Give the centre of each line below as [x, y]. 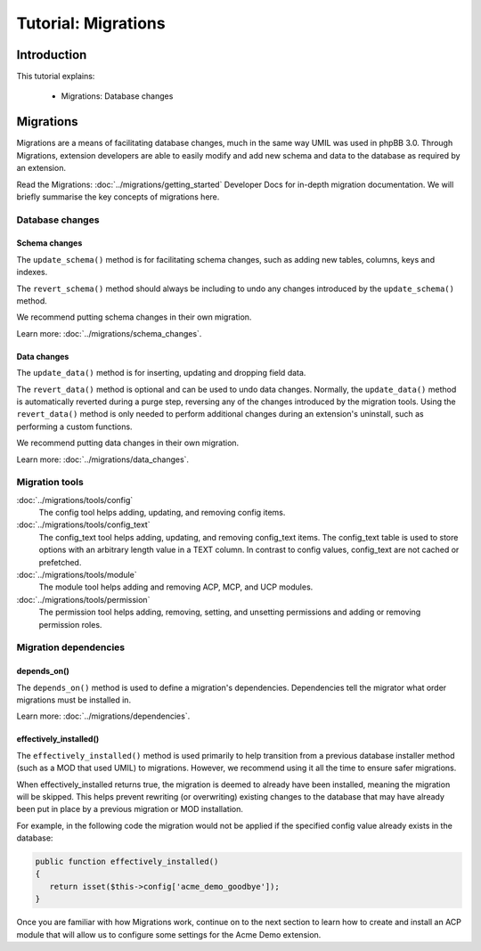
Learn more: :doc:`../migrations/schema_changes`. [109, 333]
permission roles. [70, 624]
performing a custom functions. [74, 427]
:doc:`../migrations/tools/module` [77, 575]
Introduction [52, 55]
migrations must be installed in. [74, 700]
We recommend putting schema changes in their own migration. [134, 317]
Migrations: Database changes [117, 96]
